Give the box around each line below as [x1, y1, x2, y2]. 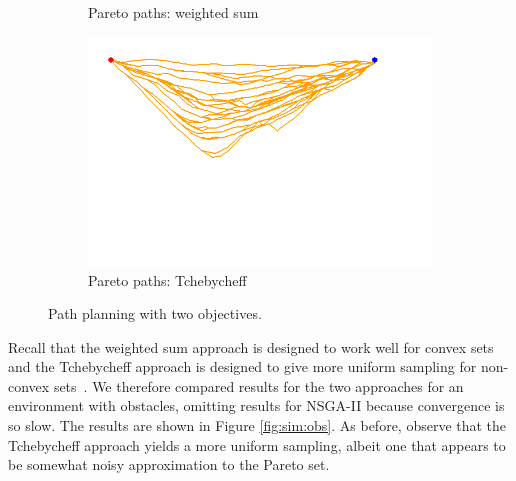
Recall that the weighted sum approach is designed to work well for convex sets [8, 336, 494, 357]
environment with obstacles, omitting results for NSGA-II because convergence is [8, 395, 505, 416]
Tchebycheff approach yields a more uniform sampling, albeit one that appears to [8, 434, 506, 455]
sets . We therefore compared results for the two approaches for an [53, 375, 464, 396]
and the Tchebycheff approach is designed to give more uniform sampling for [8, 356, 477, 377]
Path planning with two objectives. [48, 303, 262, 324]
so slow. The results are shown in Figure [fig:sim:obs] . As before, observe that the [8, 415, 507, 436]
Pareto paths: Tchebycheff [88, 269, 247, 290]
